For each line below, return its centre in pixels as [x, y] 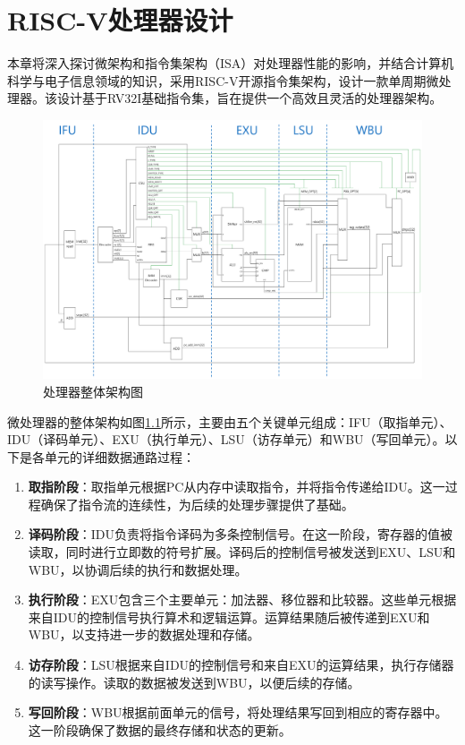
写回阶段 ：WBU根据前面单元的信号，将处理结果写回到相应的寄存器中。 [238, 712]
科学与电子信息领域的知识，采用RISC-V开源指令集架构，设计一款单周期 [217, 80]
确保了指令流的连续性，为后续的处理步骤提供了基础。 [197, 504]
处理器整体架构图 [93, 391]
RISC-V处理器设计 [120, 20]
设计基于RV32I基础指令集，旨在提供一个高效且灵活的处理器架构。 [249, 98]
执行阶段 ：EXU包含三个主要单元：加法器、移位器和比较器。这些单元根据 [242, 599]
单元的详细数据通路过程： [119, 456]
